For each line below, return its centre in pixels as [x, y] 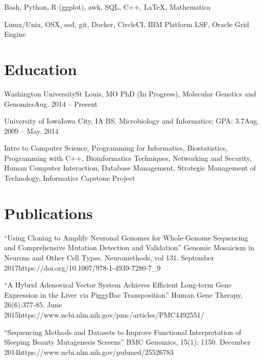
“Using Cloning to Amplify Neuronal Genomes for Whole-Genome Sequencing [126, 237]
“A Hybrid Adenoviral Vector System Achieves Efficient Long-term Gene [118, 285]
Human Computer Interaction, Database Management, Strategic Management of [130, 168]
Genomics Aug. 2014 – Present [51, 103]
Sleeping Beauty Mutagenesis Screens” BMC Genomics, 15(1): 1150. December [127, 342]
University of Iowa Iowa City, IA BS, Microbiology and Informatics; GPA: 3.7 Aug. [132, 121]
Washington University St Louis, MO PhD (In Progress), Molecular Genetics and [130, 93]
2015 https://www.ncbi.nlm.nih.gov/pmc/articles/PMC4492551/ [104, 314]
